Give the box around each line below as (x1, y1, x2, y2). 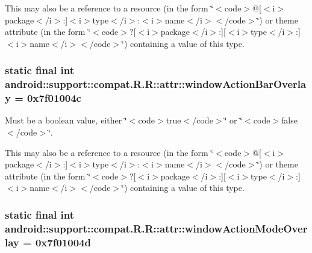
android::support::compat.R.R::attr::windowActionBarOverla (5, 77, 307, 92)
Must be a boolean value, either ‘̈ (5, 114, 127, 126)
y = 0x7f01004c (5, 90, 81, 105)
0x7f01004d (35, 234, 91, 249)
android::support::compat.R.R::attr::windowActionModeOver (5, 220, 308, 236)
